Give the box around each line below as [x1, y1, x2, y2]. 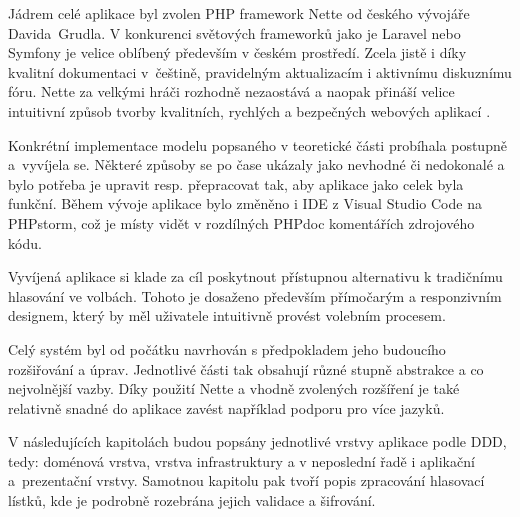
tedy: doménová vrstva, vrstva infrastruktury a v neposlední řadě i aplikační [8, 450, 475, 471]
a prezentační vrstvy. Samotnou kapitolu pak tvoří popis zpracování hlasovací [8, 470, 485, 491]
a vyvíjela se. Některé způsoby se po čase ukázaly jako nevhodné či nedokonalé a [8, 154, 505, 175]
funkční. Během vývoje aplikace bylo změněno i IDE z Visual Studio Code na [8, 193, 482, 214]
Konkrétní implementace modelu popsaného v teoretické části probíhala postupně [8, 134, 507, 155]
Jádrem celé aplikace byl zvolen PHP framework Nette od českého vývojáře [8, 3, 470, 23]
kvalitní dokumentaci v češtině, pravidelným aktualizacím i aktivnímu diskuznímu [8, 61, 512, 82]
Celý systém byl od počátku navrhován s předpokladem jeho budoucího [8, 338, 446, 359]
